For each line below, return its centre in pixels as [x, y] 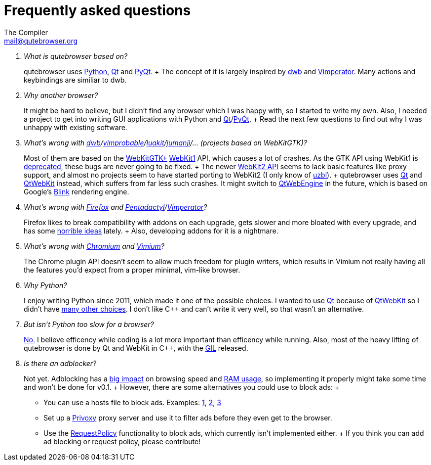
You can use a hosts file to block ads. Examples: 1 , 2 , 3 [132, 402]
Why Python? [45, 285]
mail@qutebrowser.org [41, 41]
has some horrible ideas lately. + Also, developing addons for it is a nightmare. [151, 231]
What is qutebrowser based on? [76, 56]
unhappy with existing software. [76, 127]
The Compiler [26, 32]
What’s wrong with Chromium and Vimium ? [94, 246]
